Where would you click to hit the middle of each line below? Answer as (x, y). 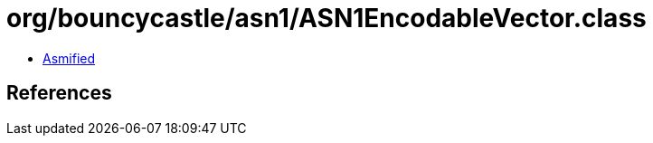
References (59, 93)
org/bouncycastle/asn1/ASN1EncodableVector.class (326, 18)
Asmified (69, 58)
